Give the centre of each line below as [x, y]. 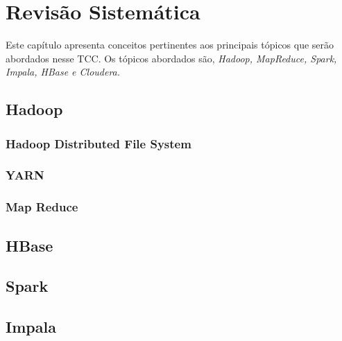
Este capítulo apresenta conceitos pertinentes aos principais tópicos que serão [170, 45]
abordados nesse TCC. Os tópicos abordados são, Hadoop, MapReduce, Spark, [171, 58]
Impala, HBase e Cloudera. [63, 72]
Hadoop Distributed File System [99, 143]
